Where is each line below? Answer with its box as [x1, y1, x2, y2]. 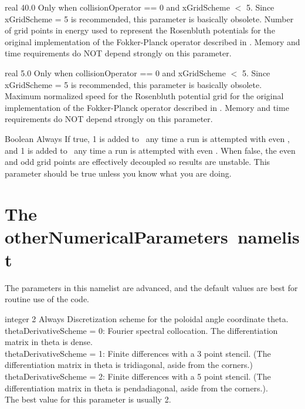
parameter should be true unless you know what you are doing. [5, 167, 232, 179]
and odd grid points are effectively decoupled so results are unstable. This [5, 156, 270, 168]
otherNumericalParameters [5, 224, 228, 248]
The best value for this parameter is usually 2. [5, 393, 171, 405]
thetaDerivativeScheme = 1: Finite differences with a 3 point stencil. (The [5, 347, 271, 359]
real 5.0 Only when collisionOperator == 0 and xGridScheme [5, 66, 226, 79]
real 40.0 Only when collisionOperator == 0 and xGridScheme [5, 1, 230, 13]
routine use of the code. [5, 293, 90, 305]
